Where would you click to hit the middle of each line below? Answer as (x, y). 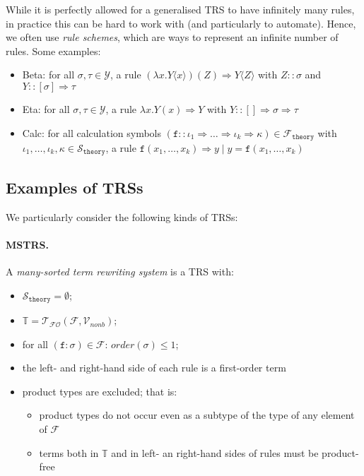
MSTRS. (27, 244)
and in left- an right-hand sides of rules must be (215, 452)
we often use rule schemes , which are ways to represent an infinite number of (172, 37)
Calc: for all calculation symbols (92, 132)
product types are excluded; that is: (100, 391)
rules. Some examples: (53, 50)
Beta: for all (48, 75)
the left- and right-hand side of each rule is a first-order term (154, 368)
